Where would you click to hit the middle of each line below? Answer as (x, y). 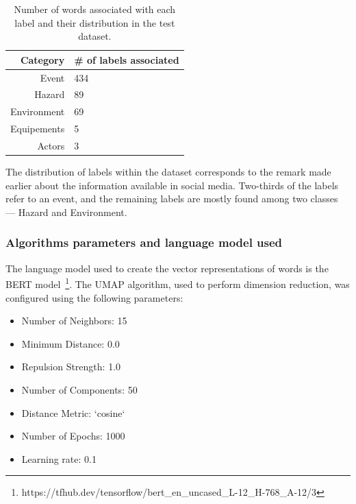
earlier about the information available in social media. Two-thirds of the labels (172, 185)
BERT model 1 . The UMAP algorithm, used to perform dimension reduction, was (178, 283)
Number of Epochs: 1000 (73, 436)
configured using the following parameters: (94, 297)
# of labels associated (127, 59)
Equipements (38, 129)
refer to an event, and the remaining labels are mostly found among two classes (172, 199)
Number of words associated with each (95, 9)
